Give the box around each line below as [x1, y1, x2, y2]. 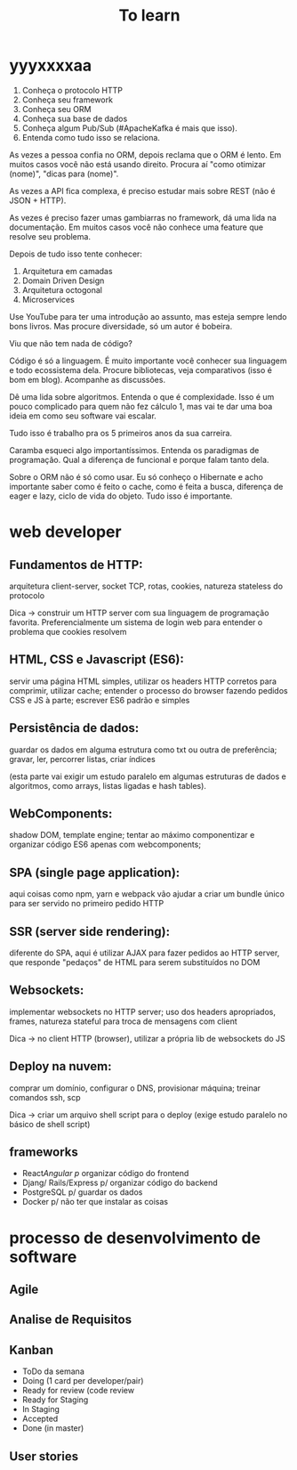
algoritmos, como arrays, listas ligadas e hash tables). [9, 780, 207, 791]
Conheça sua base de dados [21, 113, 128, 124]
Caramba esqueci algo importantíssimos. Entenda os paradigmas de [9, 444, 260, 455]
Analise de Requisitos [9, 1312, 132, 1328]
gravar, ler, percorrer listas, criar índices [9, 753, 156, 764]
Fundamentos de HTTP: [9, 557, 144, 573]
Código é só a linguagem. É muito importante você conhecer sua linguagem [9, 355, 287, 366]
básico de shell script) [9, 1118, 91, 1129]
